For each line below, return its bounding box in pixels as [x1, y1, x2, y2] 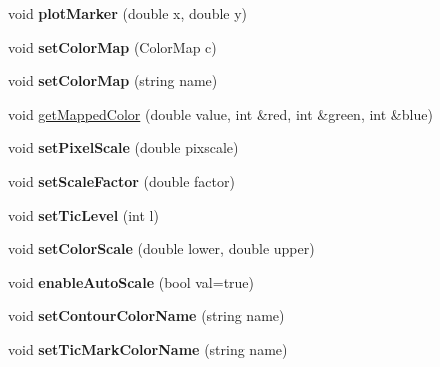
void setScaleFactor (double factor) [8, 170, 235, 191]
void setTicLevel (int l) [8, 204, 159, 225]
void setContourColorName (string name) [8, 305, 285, 326]
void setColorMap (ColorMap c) [8, 36, 217, 57]
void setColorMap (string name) [8, 70, 218, 91]
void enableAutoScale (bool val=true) [8, 271, 255, 292]
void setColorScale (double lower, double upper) [8, 238, 315, 259]
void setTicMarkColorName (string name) [8, 338, 288, 359]
